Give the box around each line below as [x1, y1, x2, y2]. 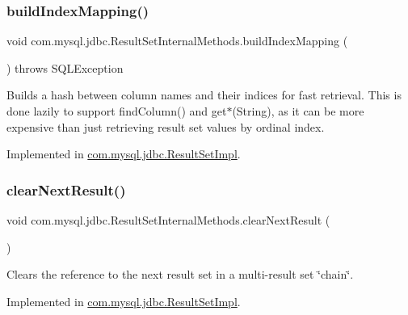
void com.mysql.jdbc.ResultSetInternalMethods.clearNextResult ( [6, 212, 330, 228]
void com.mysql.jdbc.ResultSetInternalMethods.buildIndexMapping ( [6, 32, 348, 49]
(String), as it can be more [232, 103, 364, 119]
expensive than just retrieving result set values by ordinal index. [6, 118, 325, 135]
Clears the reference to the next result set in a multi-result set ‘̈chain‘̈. [6, 266, 354, 283]
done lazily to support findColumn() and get [6, 103, 227, 119]
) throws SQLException [6, 59, 124, 76]
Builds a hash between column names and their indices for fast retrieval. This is [6, 86, 402, 103]
